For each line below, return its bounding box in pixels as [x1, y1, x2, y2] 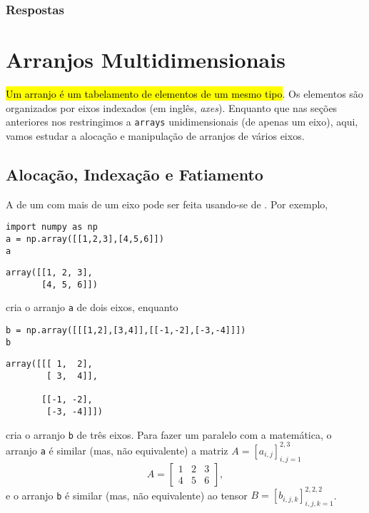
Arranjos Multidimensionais [6, 45, 285, 74]
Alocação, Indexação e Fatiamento [6, 163, 263, 185]
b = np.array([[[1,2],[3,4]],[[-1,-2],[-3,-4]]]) [6, 325, 246, 336]
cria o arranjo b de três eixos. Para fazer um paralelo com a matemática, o [6, 427, 332, 442]
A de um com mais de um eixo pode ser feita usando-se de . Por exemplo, [6, 196, 328, 211]
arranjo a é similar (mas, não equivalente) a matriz [6, 442, 228, 457]
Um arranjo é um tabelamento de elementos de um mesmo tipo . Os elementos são [6, 86, 363, 101]
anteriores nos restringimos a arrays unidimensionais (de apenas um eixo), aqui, [6, 114, 358, 129]
